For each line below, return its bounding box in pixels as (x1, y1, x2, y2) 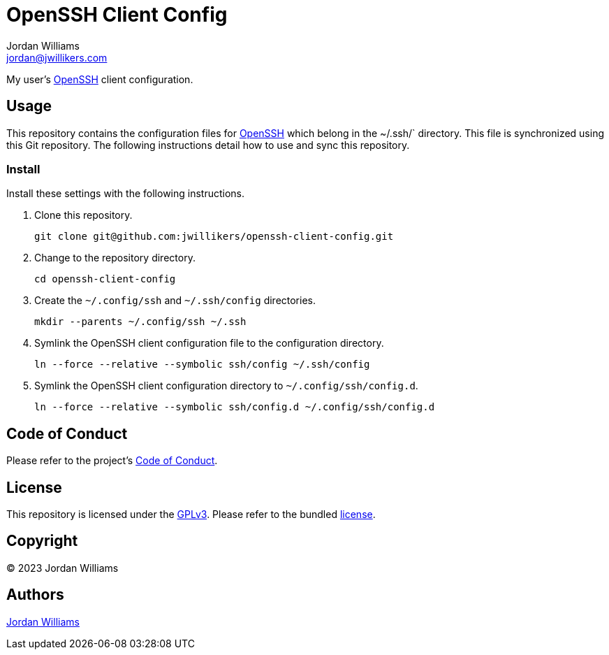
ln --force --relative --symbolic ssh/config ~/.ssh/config (34, 359, 370, 370)
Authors (6, 586, 64, 604)
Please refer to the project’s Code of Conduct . (6, 454, 218, 467)
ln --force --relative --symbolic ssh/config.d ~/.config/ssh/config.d (34, 401, 435, 413)
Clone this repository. (34, 209, 133, 222)
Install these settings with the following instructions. (6, 187, 245, 200)
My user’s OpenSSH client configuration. (6, 73, 193, 85)
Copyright (6, 532, 78, 550)
